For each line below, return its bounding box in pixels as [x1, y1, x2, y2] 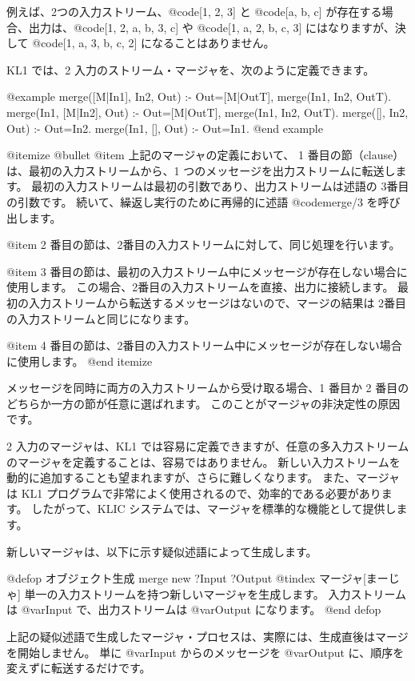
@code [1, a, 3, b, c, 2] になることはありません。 [32, 34, 275, 51]
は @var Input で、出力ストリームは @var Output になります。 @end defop [6, 601, 381, 618]
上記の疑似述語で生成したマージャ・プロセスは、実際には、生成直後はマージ [6, 628, 409, 644]
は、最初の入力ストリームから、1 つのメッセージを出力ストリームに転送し [6, 162, 396, 178]
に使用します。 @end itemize [6, 352, 153, 369]
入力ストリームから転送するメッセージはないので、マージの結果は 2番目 [28, 294, 407, 310]
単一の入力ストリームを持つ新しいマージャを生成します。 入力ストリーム [24, 585, 406, 602]
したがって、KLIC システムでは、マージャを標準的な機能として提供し [31, 500, 397, 517]
